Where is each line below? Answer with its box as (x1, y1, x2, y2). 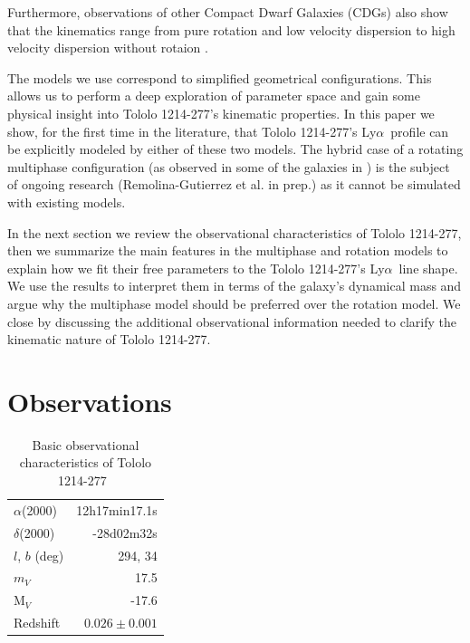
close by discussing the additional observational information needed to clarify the (7, 312, 456, 331)
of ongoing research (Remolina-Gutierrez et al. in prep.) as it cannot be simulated (7, 175, 461, 194)
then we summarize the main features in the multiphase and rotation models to (7, 241, 448, 260)
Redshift (14, 613, 61, 632)
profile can (390, 121, 449, 140)
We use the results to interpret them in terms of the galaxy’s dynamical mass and (7, 276, 462, 295)
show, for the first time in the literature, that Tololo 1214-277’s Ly (7, 121, 377, 140)
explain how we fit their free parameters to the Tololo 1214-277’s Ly (7, 258, 385, 277)
